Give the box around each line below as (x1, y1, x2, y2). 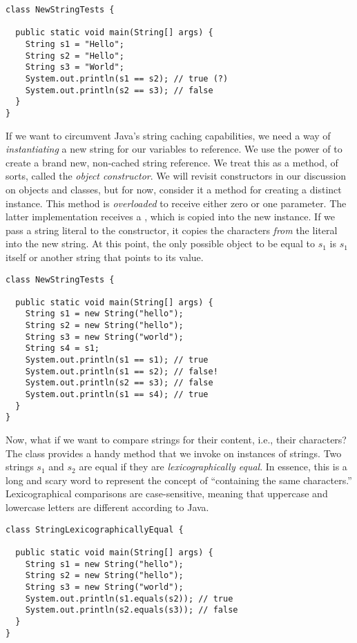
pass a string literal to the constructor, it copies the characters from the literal (6, 222, 338, 237)
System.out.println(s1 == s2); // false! (25, 366, 218, 376)
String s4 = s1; (25, 343, 100, 354)
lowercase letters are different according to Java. (6, 500, 209, 514)
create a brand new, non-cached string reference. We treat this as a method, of (6, 155, 338, 169)
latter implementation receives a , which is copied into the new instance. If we (6, 209, 336, 224)
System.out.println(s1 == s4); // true (25, 390, 209, 400)
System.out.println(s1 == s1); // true (25, 355, 209, 365)
